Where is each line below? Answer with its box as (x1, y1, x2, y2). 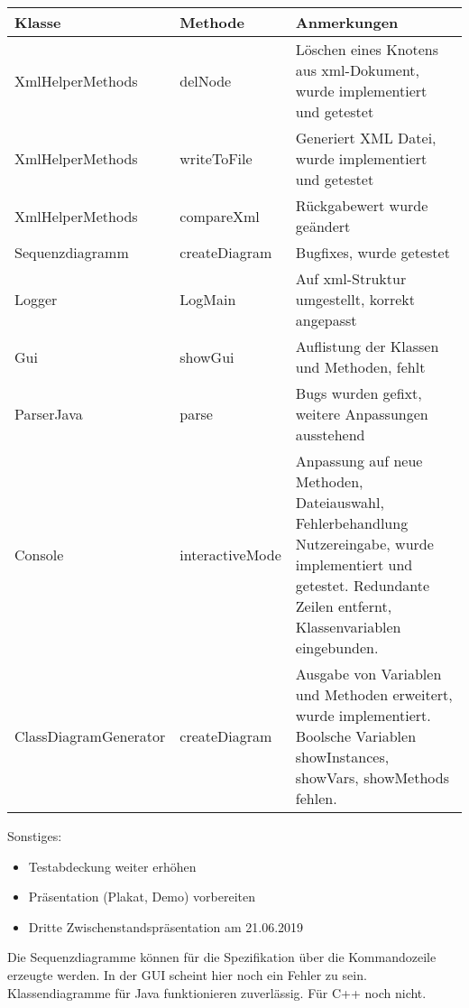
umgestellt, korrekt (295, 289, 415, 310)
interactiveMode (179, 543, 281, 565)
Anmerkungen (295, 12, 399, 32)
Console (14, 543, 64, 565)
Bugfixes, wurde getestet (295, 242, 450, 263)
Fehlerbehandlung (295, 513, 409, 533)
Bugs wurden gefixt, (295, 383, 422, 403)
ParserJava (14, 403, 83, 424)
